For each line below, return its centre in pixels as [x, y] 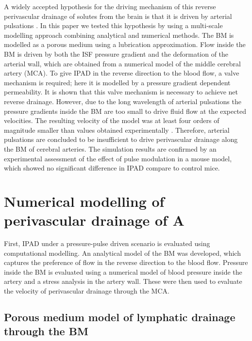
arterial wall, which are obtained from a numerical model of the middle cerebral [122, 63]
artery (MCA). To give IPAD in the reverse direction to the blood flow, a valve [122, 73]
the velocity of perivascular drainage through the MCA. [87, 290]
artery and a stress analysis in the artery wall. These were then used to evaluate [123, 281]
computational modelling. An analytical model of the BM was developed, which [122, 253]
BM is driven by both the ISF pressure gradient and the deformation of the [116, 54]
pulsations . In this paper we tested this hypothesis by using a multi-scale [113, 25]
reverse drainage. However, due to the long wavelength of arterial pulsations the [123, 101]
